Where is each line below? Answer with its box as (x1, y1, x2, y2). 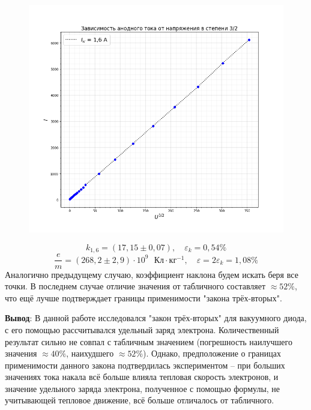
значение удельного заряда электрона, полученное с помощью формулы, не (5, 382, 280, 394)
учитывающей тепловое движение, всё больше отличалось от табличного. (5, 394, 274, 406)
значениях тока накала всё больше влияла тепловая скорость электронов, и (5, 370, 279, 383)
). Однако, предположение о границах (143, 347, 281, 360)
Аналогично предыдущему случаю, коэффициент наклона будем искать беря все (5, 268, 298, 280)
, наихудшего (66, 347, 114, 360)
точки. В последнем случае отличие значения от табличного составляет (5, 280, 266, 292)
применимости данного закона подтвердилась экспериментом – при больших (5, 358, 285, 371)
